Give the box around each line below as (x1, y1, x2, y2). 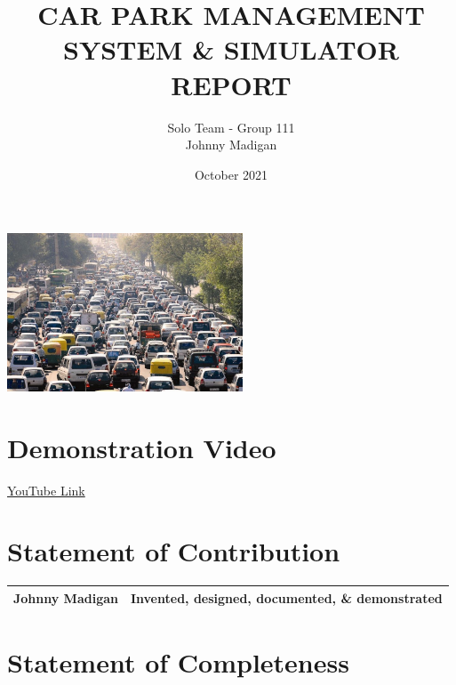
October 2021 (194, 165, 268, 183)
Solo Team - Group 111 (167, 117, 295, 136)
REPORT (171, 66, 292, 102)
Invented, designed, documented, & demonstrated (130, 588, 443, 607)
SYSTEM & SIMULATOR (63, 31, 399, 68)
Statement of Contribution (7, 533, 340, 569)
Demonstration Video (7, 429, 276, 465)
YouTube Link (7, 480, 85, 499)
